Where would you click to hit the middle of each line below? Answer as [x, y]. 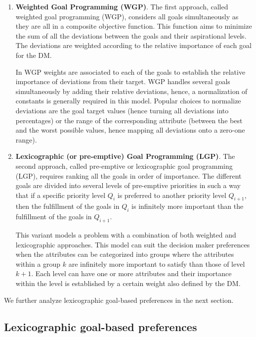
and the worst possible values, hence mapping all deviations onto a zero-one [130, 130]
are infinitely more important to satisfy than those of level [157, 264]
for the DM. [34, 55]
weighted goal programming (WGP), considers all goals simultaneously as [127, 16]
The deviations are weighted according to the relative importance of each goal [133, 45]
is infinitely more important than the [188, 206]
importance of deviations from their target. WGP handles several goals [123, 81]
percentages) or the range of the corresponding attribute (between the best [129, 120]
